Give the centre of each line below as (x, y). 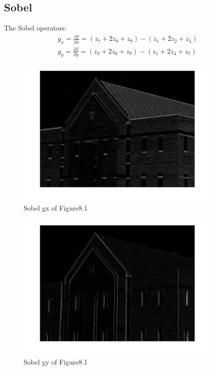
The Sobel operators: (35, 28)
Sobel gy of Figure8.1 (56, 362)
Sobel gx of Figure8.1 (56, 208)
